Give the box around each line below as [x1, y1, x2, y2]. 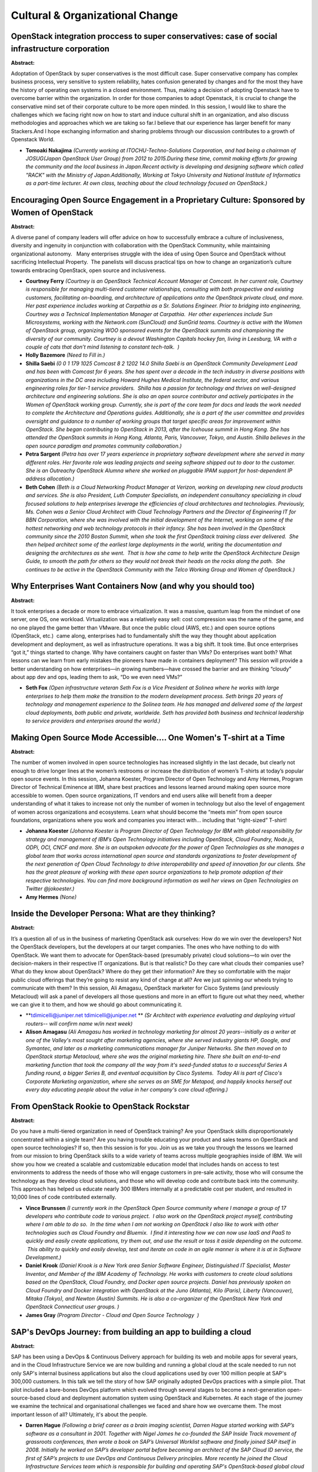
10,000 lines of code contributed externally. [11, 1193, 117, 1201]
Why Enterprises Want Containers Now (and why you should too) [11, 581, 255, 591]
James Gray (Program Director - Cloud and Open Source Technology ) [25, 1311, 200, 1318]
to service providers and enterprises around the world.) [25, 717, 161, 724]
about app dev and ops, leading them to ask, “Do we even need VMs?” [11, 674, 183, 681]
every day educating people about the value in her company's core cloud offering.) [25, 1086, 228, 1093]
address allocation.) [25, 475, 75, 482]
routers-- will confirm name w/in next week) [25, 1020, 133, 1027]
